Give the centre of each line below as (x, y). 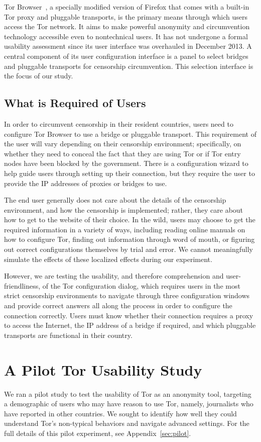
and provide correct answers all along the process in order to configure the (118, 305)
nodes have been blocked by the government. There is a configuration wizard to (126, 163)
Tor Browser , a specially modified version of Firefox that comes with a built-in (127, 7)
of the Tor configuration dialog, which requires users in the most (141, 285)
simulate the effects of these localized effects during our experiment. (108, 259)
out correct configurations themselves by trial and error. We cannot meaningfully (128, 249)
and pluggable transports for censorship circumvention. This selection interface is (129, 66)
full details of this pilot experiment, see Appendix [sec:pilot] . (98, 433)
